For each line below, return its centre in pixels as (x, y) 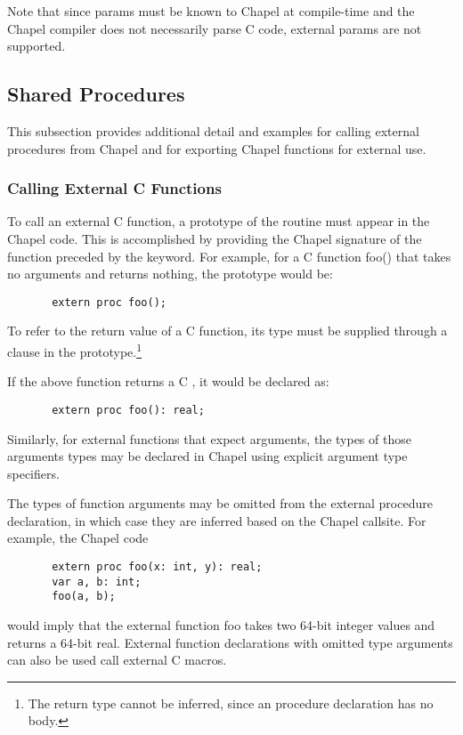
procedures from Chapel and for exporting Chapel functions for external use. (217, 148)
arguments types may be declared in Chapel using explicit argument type (207, 456)
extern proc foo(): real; (128, 410)
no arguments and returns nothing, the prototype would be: (170, 274)
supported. (37, 46)
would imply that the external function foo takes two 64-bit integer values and (221, 625)
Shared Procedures (96, 94)
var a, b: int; (97, 582)
